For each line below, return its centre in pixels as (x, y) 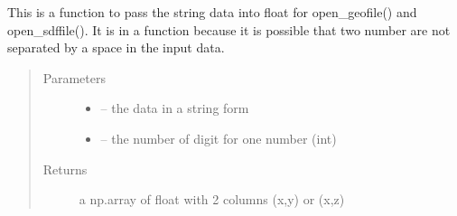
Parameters (74, 77)
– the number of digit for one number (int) (219, 138)
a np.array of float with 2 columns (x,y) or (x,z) (212, 199)
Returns (65, 169)
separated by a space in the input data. (116, 47)
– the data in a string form (175, 108)
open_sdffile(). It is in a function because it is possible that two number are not (229, 29)
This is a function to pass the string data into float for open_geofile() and (212, 12)
